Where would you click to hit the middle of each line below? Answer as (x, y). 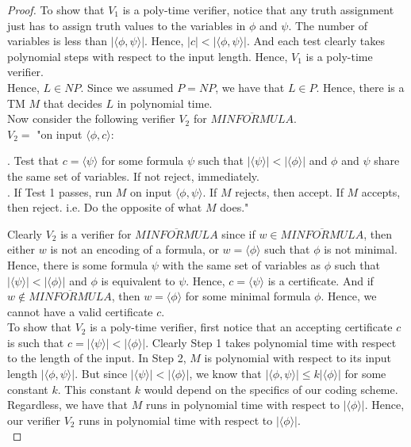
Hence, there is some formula (78, 264)
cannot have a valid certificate (80, 311)
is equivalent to (138, 280)
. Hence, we (349, 296)
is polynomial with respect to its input (298, 358)
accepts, (381, 191)
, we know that (225, 374)
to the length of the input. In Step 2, (97, 358)
